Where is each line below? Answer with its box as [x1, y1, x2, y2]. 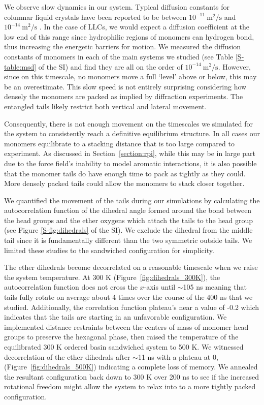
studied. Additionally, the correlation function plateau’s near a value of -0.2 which [4, 301, 259, 312]
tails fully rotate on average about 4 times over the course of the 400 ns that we [4, 292, 253, 302]
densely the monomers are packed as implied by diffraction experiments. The [4, 91, 243, 102]
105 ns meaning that [183, 282, 247, 292]
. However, [218, 61, 251, 72]
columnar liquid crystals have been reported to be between [4, 11, 187, 22]
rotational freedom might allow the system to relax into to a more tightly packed [4, 381, 256, 392]
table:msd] [4, 61, 37, 72]
